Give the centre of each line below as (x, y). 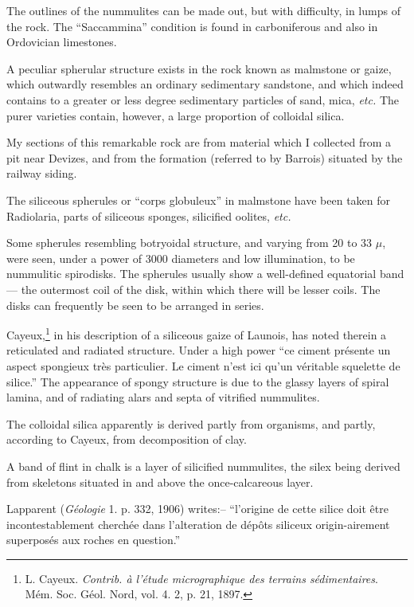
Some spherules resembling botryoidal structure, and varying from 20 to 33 (189, 243)
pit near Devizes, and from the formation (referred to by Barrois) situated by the (205, 157)
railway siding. (42, 173)
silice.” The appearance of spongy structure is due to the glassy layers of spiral (198, 381)
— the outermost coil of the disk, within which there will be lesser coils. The (193, 289)
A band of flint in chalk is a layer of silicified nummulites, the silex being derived (203, 466)
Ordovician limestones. (62, 42)
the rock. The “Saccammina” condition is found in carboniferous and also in (192, 26)
